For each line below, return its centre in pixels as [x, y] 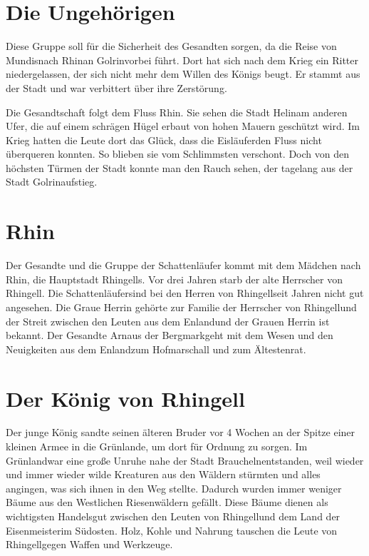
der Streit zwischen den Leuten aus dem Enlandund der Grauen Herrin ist [168, 321]
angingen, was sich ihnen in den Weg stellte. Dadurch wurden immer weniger [174, 488]
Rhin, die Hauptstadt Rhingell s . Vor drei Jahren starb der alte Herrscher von [174, 279]
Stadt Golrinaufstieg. [52, 182]
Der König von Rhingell [125, 398]
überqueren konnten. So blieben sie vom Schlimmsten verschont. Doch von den [177, 154]
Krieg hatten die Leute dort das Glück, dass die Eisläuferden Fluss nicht [164, 140]
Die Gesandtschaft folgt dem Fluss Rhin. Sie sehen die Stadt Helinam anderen [177, 112]
